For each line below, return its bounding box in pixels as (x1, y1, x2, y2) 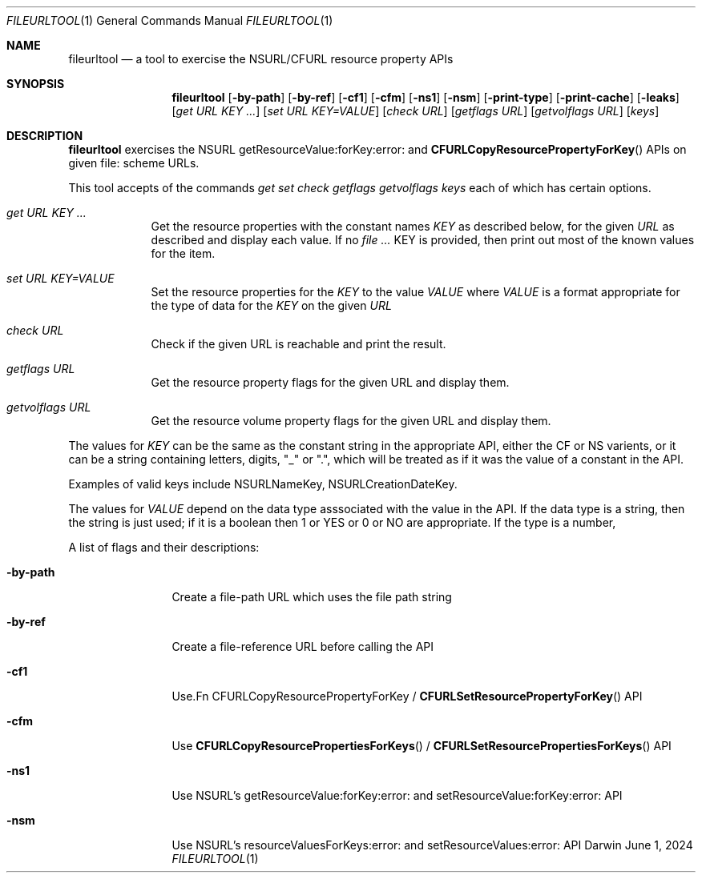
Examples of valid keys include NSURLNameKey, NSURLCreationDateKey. (68, 477, 458, 491)
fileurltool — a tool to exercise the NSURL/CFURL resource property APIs (68, 52, 454, 66)
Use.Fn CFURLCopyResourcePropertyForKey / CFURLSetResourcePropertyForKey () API (171, 689, 643, 703)
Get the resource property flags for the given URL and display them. (151, 375, 510, 389)
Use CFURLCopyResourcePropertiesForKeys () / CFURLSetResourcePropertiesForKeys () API (171, 739, 672, 753)
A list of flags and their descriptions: (68, 540, 260, 554)
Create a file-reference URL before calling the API (171, 640, 434, 653)
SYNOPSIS (6, 77, 65, 90)
